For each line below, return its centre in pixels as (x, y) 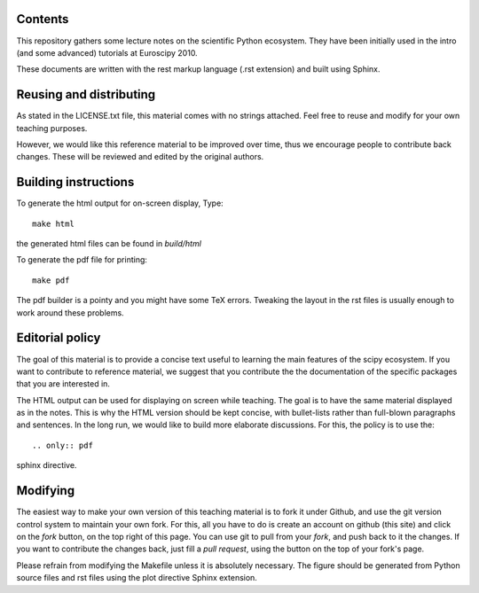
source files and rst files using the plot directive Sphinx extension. (137, 578)
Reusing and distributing (86, 94)
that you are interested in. (63, 384)
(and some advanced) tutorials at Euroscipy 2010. (107, 52)
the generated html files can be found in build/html (109, 244)
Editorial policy (59, 338)
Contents (43, 19)
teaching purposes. (52, 128)
